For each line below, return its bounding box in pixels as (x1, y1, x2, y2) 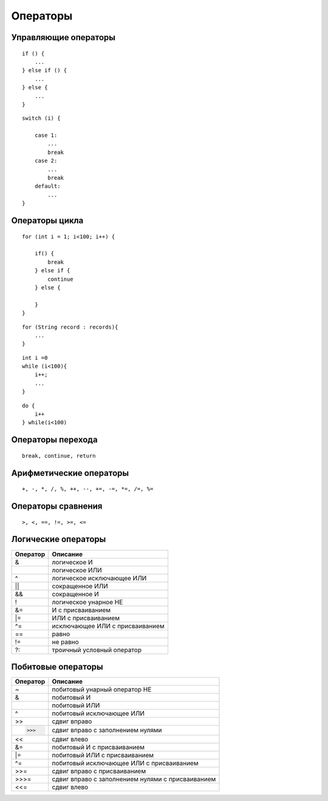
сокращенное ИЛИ (52, 582, 109, 590)
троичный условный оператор (52, 645, 142, 654)
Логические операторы (11, 534, 106, 545)
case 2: (34, 157, 58, 164)
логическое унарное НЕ (52, 597, 123, 606)
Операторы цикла (11, 216, 84, 226)
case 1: (34, 132, 58, 139)
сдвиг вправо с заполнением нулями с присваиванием (52, 775, 216, 783)
